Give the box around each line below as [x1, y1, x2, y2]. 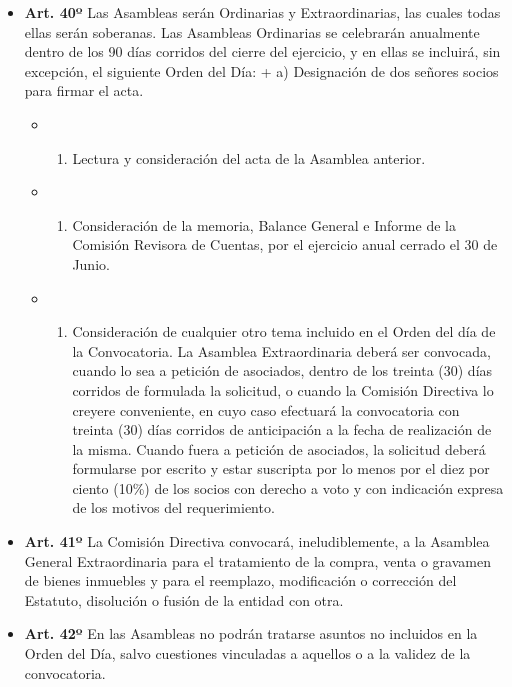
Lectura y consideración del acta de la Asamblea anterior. [72, 147, 426, 168]
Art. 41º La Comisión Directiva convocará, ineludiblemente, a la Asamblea [24, 531, 490, 552]
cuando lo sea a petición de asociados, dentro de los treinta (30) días [72, 360, 493, 381]
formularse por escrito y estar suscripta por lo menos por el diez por [72, 458, 490, 479]
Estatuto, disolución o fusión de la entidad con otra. [24, 589, 344, 610]
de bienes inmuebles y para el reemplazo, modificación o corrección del [24, 570, 457, 591]
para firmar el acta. [24, 80, 144, 101]
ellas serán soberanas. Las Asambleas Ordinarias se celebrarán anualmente [24, 21, 480, 42]
